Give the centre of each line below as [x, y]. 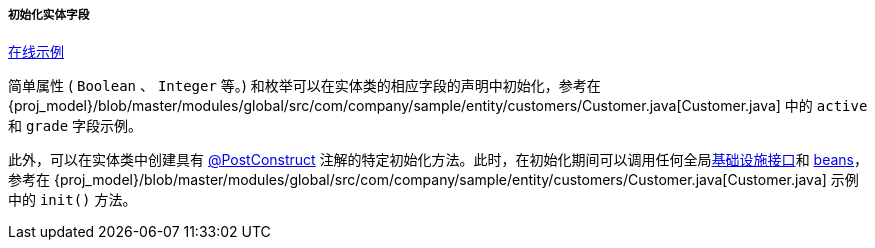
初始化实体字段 [49, 15]
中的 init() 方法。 [72, 200]
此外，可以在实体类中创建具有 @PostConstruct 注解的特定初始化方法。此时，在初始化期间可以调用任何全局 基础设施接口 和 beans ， [438, 160]
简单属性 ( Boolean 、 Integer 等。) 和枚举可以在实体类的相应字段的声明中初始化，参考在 [304, 86]
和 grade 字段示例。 [75, 126]
